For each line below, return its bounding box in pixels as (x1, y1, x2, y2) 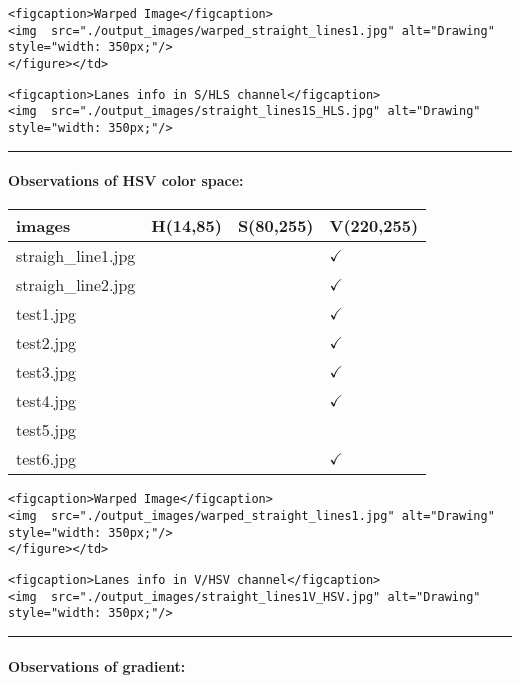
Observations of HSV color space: (8, 170, 244, 191)
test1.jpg (16, 302, 77, 326)
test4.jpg (16, 389, 77, 413)
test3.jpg (16, 360, 77, 384)
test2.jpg (16, 331, 77, 355)
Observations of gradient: (8, 655, 186, 676)
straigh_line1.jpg (16, 244, 136, 268)
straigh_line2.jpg (16, 273, 136, 297)
